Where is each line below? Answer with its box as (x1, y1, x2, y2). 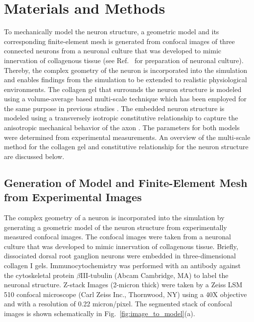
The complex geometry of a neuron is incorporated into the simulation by (4, 212, 225, 223)
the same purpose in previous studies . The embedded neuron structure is (4, 103, 225, 113)
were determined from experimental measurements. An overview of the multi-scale (4, 132, 251, 142)
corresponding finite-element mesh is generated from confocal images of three (4, 36, 235, 46)
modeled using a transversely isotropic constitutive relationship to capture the (4, 113, 238, 123)
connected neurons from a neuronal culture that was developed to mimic (4, 46, 222, 56)
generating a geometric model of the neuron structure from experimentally (4, 222, 227, 232)
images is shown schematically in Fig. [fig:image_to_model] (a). (4, 308, 195, 318)
